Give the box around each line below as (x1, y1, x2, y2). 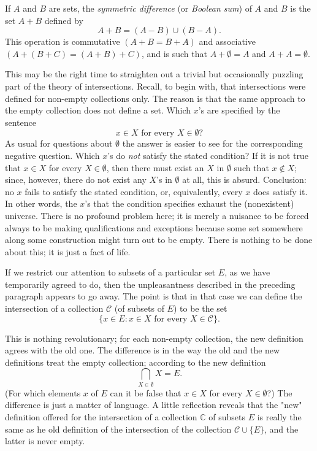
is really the (257, 410, 302, 423)
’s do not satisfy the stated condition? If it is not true (107, 148, 308, 161)
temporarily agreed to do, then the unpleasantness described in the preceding (5, 277, 296, 290)
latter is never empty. (5, 434, 85, 447)
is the (290, 2, 311, 14)
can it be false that (110, 386, 181, 399)
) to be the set (173, 302, 227, 315)
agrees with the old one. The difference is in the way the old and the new (5, 344, 280, 357)
